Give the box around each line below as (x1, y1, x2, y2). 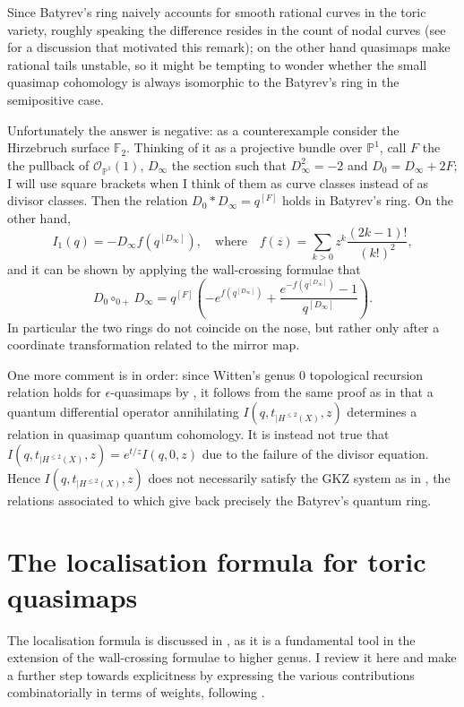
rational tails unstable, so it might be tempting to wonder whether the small (7, 55, 427, 73)
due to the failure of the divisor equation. (202, 444, 429, 462)
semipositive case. (7, 90, 104, 108)
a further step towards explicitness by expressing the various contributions (7, 665, 415, 684)
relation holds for (7, 383, 101, 401)
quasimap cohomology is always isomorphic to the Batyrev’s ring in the (7, 73, 400, 91)
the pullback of (7, 155, 90, 174)
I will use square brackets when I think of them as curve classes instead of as (7, 173, 429, 192)
